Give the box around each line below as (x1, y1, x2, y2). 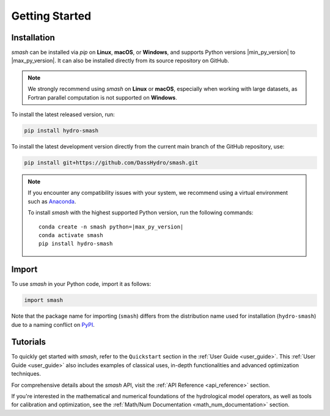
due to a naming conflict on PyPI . (11, 321, 95, 328)
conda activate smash (38, 232, 103, 238)
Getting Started (11, 9, 92, 23)
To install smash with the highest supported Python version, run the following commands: (28, 209, 254, 216)
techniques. (11, 370, 41, 378)
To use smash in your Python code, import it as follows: (11, 280, 152, 288)
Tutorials (11, 337, 46, 348)
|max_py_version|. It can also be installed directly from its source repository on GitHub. (11, 57, 229, 64)
